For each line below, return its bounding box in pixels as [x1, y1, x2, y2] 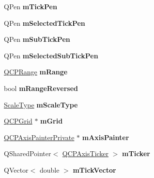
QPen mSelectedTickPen [4, 18, 85, 28]
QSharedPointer [4, 148, 51, 159]
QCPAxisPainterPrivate [4, 132, 75, 142]
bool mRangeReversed [4, 83, 78, 93]
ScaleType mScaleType [4, 99, 78, 109]
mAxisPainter [82, 132, 129, 142]
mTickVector [73, 164, 116, 175]
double [39, 164, 60, 175]
